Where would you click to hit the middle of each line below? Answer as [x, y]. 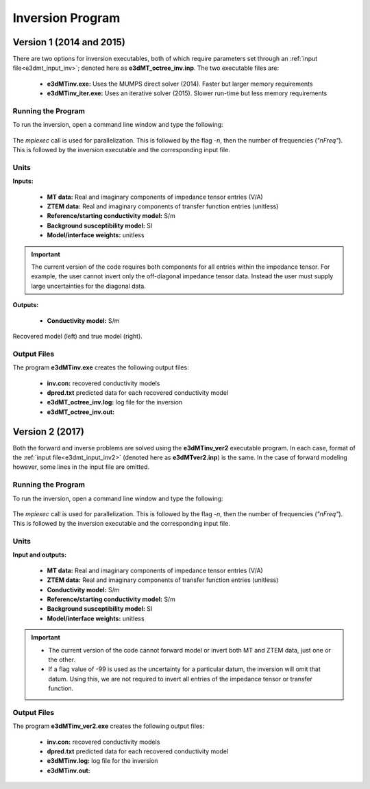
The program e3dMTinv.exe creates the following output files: [101, 367]
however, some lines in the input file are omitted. [81, 467]
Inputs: [23, 181]
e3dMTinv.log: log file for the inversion [102, 761]
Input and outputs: [40, 555]
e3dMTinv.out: [69, 770]
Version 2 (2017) [49, 432]
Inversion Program [66, 18]
